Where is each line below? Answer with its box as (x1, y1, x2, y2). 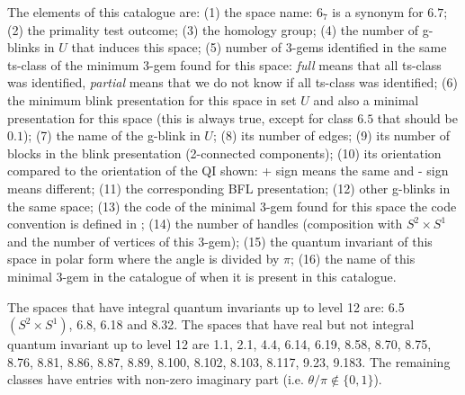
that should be (377, 108, 458, 127)
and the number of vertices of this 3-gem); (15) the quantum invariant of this (7, 231, 433, 250)
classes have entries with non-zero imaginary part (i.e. (7, 370, 304, 389)
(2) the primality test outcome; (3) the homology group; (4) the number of (7, 20, 419, 39)
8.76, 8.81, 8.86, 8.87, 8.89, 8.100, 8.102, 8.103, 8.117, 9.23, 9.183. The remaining (7, 352, 451, 371)
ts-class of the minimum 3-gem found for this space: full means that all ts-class (7, 55, 442, 74)
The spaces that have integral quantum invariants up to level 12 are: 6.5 (7, 297, 405, 316)
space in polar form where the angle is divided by (7, 249, 280, 268)
